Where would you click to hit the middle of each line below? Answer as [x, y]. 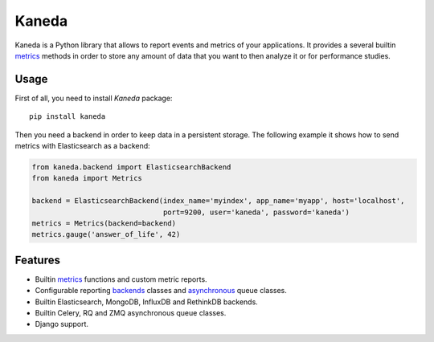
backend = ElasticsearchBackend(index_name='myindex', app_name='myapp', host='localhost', [218, 201]
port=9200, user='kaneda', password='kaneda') [256, 212]
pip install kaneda [68, 117]
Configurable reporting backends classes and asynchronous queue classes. [161, 291]
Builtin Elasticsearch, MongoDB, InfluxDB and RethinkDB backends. [147, 302]
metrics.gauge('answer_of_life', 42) [106, 234]
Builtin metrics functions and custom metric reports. [121, 279]
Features [37, 260]
